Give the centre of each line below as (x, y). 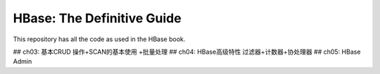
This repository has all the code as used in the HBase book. (99, 39)
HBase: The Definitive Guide (97, 18)
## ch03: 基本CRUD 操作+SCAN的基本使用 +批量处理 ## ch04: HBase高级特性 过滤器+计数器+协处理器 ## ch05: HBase (187, 52)
